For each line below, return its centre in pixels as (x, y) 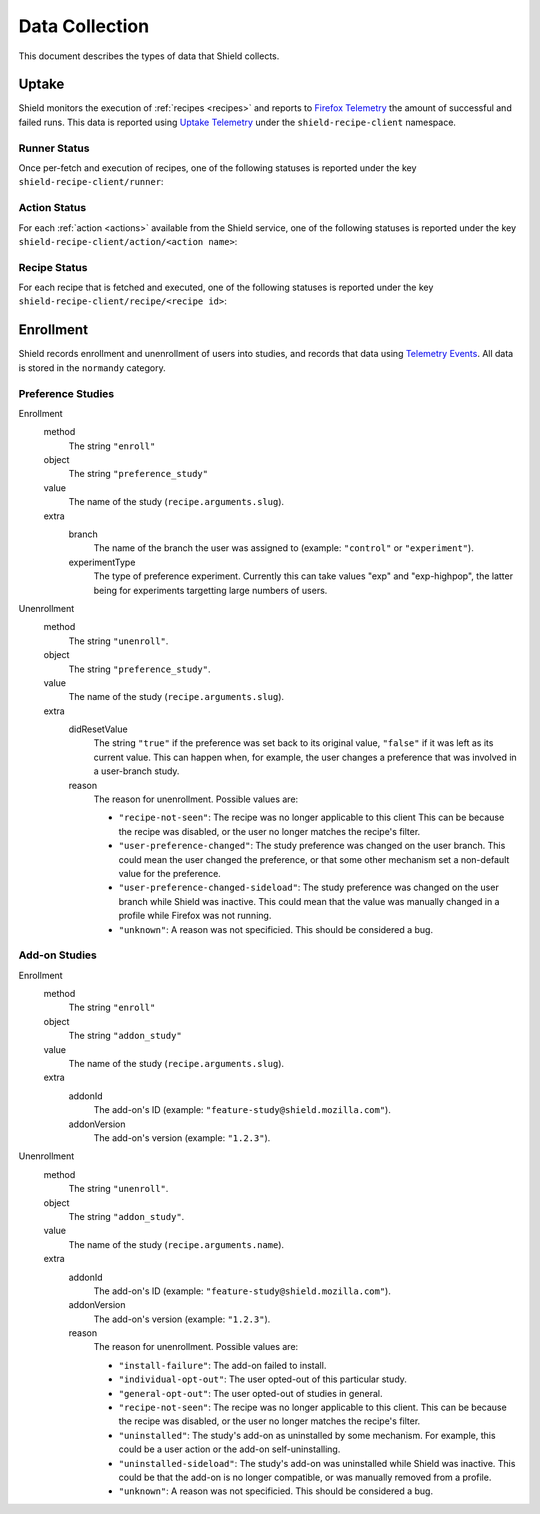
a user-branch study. (136, 771)
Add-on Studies (57, 955)
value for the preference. (170, 873)
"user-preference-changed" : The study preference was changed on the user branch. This (312, 846)
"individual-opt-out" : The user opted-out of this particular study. (262, 1379)
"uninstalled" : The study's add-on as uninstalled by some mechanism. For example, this (307, 1435)
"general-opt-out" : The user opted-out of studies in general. (251, 1393)
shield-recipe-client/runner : (91, 182)
